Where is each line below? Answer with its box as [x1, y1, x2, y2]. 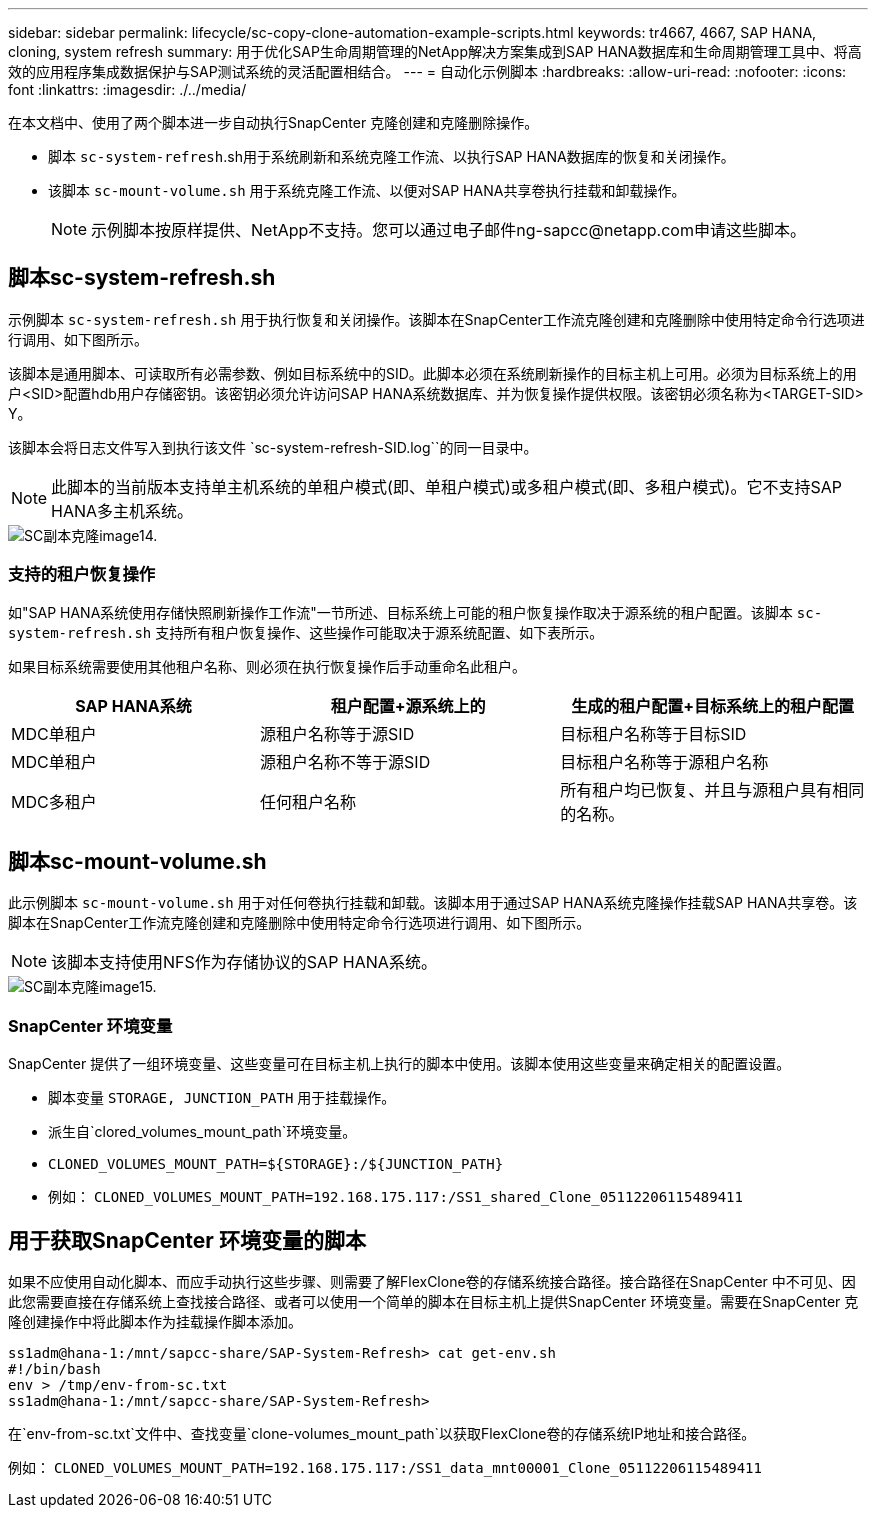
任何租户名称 [260, 791, 357, 812]
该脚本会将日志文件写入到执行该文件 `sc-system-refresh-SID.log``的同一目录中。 [8, 438, 538, 456]
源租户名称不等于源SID [260, 751, 431, 772]
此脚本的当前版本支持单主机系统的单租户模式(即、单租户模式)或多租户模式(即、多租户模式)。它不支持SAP [51, 476, 842, 497]
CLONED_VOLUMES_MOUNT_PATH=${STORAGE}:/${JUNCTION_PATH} [48, 1156, 504, 1173]
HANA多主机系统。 [51, 500, 194, 521]
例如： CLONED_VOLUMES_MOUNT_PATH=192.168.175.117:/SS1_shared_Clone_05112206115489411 [48, 1188, 743, 1206]
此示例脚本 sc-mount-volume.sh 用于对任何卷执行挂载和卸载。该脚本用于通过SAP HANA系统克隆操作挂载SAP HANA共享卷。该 [8, 894, 858, 912]
